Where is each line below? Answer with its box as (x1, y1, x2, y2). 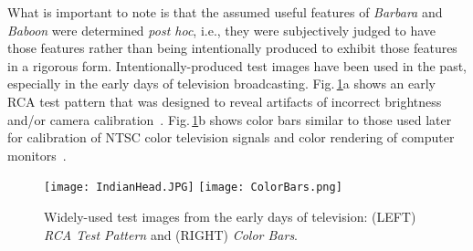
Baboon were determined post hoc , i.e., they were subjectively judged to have (7, 20, 436, 39)
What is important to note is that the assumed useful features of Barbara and (7, 3, 443, 21)
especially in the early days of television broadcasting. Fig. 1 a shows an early (7, 74, 436, 93)
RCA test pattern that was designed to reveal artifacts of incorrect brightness (7, 91, 442, 110)
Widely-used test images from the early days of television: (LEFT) (44, 207, 416, 225)
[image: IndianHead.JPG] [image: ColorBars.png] (44, 181, 342, 194)
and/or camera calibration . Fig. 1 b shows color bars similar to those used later (7, 110, 452, 129)
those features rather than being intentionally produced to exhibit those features (7, 38, 457, 58)
